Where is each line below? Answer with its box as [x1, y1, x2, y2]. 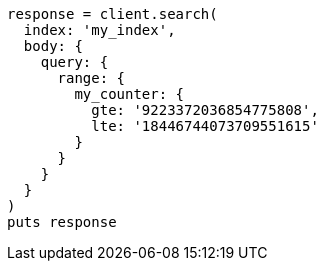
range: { [57, 70, 126, 86]
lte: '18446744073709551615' [91, 118, 319, 134]
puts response [7, 214, 117, 230]
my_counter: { [74, 86, 185, 102]
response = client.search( [7, 6, 218, 22]
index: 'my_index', [23, 22, 176, 38]
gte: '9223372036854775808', [91, 102, 319, 118]
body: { [23, 38, 83, 54]
